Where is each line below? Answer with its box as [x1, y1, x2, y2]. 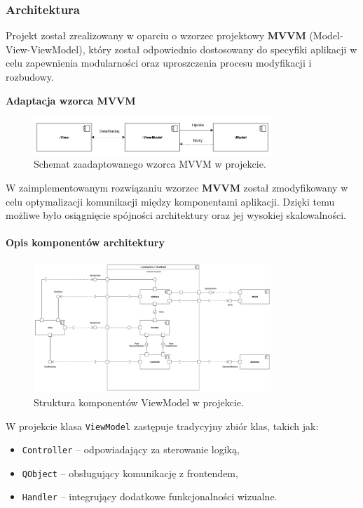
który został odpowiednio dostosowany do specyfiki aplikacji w [88, 41, 357, 56]
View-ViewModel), [6, 41, 85, 56]
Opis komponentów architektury [6, 235, 165, 250]
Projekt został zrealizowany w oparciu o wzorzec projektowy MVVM [6, 28, 306, 43]
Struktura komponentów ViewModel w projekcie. [34, 394, 244, 409]
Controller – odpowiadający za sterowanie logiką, [22, 442, 240, 457]
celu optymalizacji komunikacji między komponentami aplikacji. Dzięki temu [6, 194, 335, 208]
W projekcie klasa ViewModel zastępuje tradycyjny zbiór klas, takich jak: [6, 418, 319, 433]
